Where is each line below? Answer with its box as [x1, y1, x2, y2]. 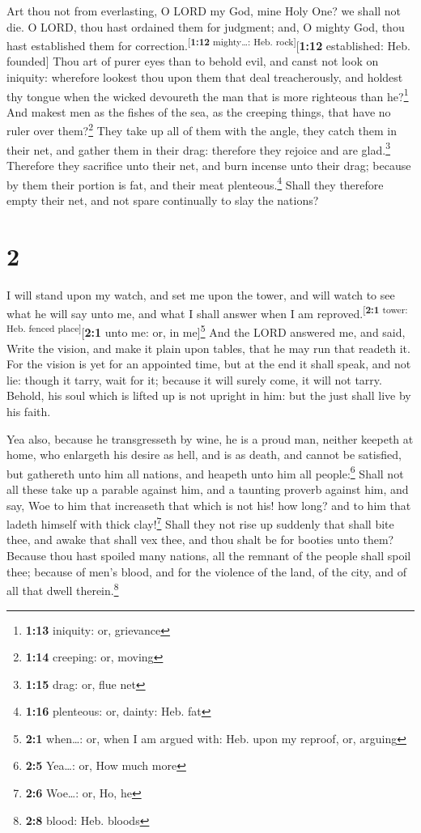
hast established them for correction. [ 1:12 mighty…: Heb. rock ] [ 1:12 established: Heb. [6, 35, 410, 53]
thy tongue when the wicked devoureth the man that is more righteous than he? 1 [6, 85, 409, 104]
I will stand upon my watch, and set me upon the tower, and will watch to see [6, 286, 395, 303]
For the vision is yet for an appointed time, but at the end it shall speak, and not [6, 355, 411, 372]
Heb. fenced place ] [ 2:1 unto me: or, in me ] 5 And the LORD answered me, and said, [6, 321, 406, 341]
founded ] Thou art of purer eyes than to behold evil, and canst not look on [6, 53, 379, 70]
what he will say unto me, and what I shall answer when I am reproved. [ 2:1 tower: [6, 303, 408, 321]
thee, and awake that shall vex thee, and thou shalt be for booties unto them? [6, 531, 394, 548]
